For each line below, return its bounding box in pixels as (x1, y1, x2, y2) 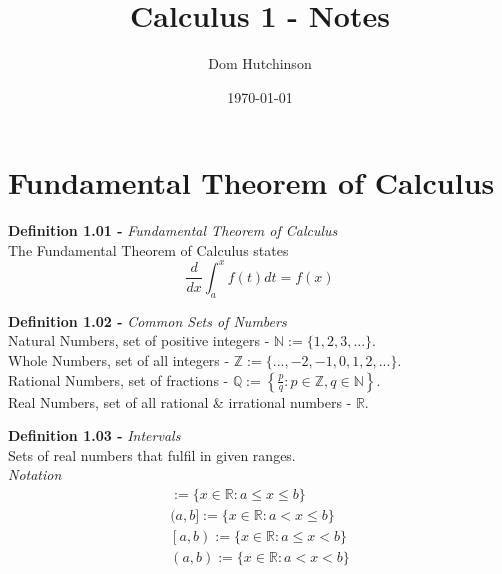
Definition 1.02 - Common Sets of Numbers (8, 310, 287, 331)
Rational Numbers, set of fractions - (8, 369, 229, 390)
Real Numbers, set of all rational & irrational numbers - (8, 391, 352, 412)
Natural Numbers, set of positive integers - (8, 330, 270, 351)
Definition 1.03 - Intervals (8, 425, 181, 446)
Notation (8, 464, 62, 485)
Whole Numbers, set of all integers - (8, 349, 230, 370)
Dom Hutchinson (208, 53, 312, 74)
